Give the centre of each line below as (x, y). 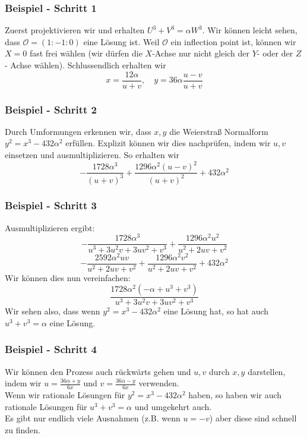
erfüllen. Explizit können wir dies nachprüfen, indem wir (168, 143)
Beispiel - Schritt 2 (51, 109)
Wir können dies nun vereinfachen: (68, 277)
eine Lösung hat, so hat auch (216, 311)
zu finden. (23, 429)
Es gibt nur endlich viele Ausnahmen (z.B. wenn (93, 418)
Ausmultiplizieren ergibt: (50, 227)
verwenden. (159, 383)
